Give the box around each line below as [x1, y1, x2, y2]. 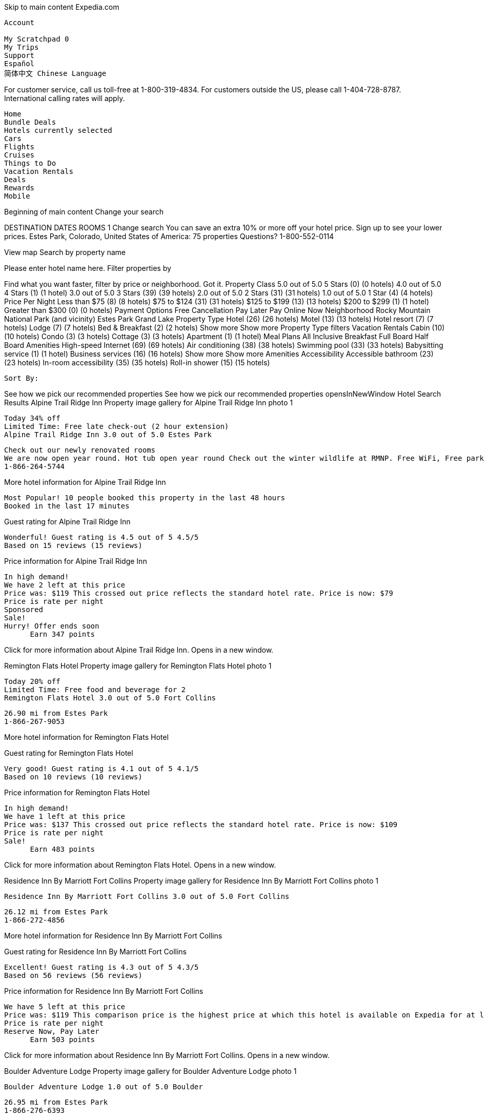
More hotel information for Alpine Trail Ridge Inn [4, 478, 166, 486]
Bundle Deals [4, 118, 56, 126]
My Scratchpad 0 [4, 35, 69, 43]
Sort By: [4, 374, 39, 382]
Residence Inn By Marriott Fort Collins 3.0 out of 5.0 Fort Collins [4, 892, 290, 900]
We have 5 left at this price [4, 1003, 126, 1011]
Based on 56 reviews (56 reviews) [4, 971, 143, 979]
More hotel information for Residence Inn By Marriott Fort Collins [4, 931, 223, 940]
